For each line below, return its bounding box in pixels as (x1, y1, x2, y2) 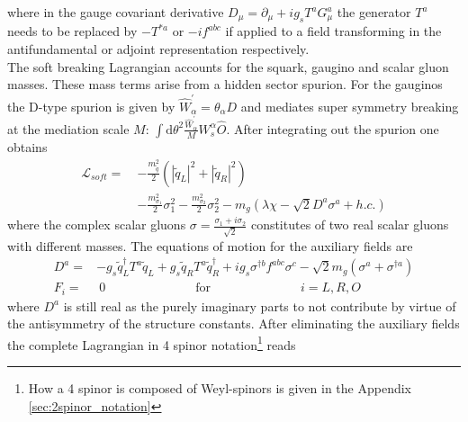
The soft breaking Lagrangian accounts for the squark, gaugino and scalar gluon (7, 57, 449, 76)
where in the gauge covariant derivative (7, 3, 224, 21)
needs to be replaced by (7, 22, 138, 40)
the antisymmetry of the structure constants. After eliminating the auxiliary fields (7, 314, 460, 333)
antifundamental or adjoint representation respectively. (7, 40, 310, 58)
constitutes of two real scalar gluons (250, 215, 449, 234)
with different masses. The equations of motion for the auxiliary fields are (7, 236, 413, 255)
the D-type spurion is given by (7, 96, 175, 115)
